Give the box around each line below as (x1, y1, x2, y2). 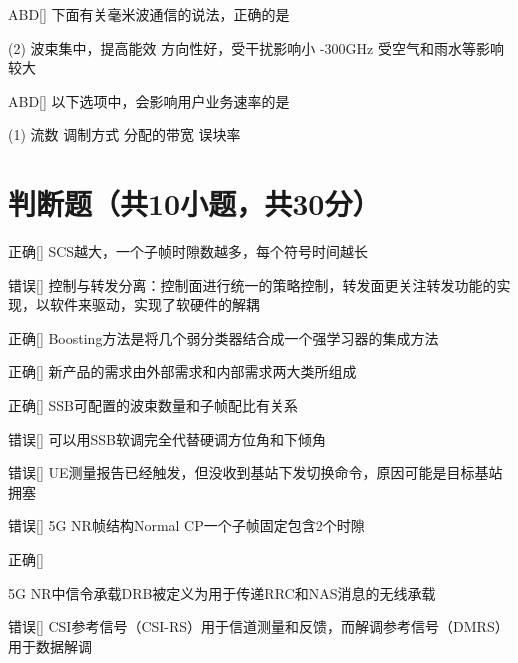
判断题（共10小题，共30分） (8, 183, 381, 224)
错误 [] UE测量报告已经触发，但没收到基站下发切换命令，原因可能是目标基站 (8, 462, 503, 483)
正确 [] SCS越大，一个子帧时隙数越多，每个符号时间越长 (8, 241, 369, 262)
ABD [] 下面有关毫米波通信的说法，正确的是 (8, 4, 290, 24)
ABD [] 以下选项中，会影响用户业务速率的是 (8, 90, 290, 111)
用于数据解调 (8, 635, 92, 656)
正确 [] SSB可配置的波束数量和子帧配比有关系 (8, 395, 298, 416)
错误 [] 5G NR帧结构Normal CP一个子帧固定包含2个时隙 (8, 515, 365, 536)
